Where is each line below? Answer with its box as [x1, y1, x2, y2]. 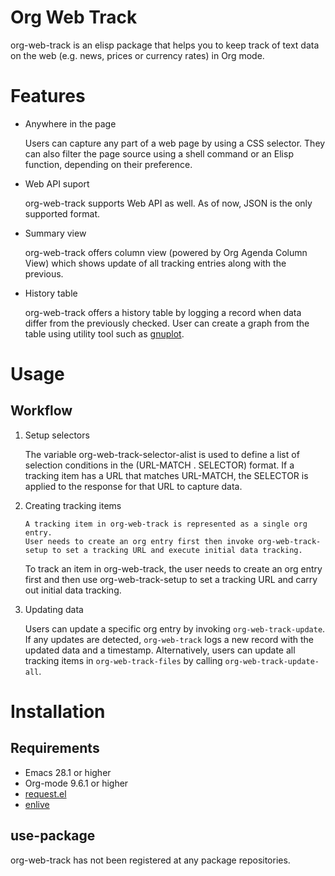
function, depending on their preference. [24, 158, 193, 170]
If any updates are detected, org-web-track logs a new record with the [24, 633, 315, 645]
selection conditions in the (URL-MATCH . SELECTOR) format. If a [24, 459, 295, 471]
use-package [10, 827, 96, 845]
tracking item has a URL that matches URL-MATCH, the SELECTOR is [24, 469, 309, 481]
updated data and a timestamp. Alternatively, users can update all [24, 644, 296, 656]
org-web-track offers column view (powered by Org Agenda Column [24, 246, 308, 258]
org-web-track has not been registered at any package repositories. [10, 854, 291, 866]
